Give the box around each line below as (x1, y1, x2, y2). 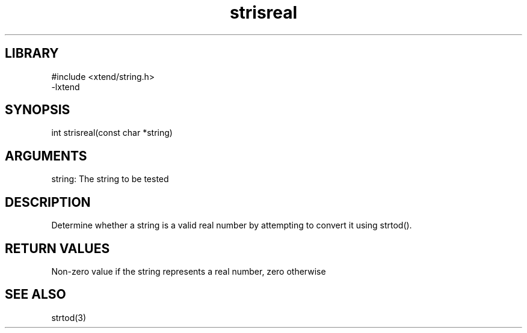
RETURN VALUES (5, 240, 110, 256)
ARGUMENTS (5, 148, 87, 163)
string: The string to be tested (51, 174, 169, 185)
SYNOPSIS (5, 102, 70, 118)
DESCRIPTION (5, 194, 91, 210)
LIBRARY (5, 46, 59, 61)
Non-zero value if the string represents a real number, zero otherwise (51, 266, 326, 276)
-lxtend (51, 81, 80, 92)
